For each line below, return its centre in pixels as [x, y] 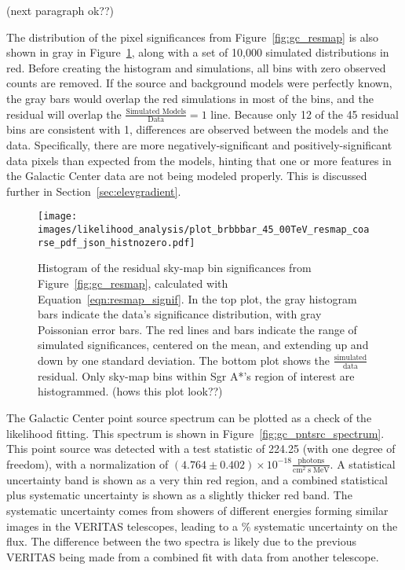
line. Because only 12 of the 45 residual [305, 114]
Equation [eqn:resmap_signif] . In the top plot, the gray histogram [197, 298]
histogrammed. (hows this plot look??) [130, 391]
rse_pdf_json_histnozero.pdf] [117, 243]
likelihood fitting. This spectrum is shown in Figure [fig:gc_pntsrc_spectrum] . [195, 433]
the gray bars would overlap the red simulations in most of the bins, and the [190, 98]
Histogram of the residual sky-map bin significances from [175, 268]
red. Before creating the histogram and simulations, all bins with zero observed [196, 67]
